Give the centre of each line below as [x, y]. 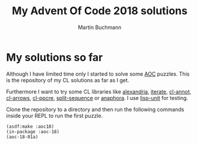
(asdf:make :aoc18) [30, 126]
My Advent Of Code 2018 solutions [100, 11]
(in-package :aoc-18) [33, 131]
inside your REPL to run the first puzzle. [54, 115]
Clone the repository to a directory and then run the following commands [95, 109]
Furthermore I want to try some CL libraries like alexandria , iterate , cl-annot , [99, 91]
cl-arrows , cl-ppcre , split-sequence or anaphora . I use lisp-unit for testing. [97, 98]
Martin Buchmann [100, 27]
